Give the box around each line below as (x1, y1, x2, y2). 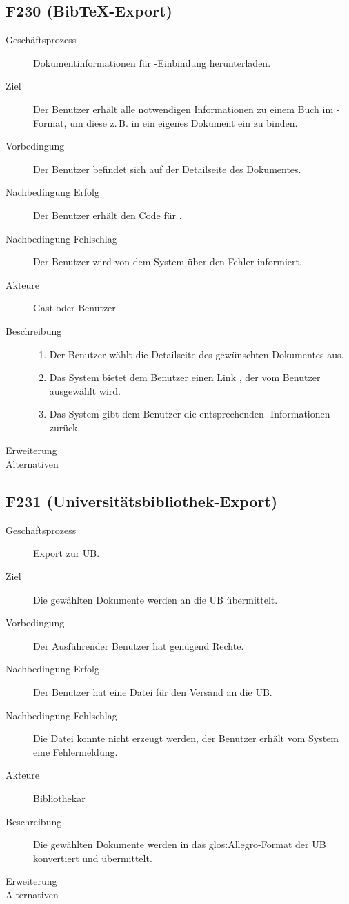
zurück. (49, 420, 81, 434)
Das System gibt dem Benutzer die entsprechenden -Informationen (49, 407, 330, 421)
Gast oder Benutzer (33, 300, 116, 315)
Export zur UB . (33, 546, 100, 560)
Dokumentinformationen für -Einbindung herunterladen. (33, 55, 271, 70)
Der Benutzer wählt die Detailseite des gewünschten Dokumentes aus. (49, 347, 344, 361)
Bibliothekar (33, 791, 86, 805)
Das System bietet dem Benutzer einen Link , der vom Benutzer (49, 370, 321, 384)
